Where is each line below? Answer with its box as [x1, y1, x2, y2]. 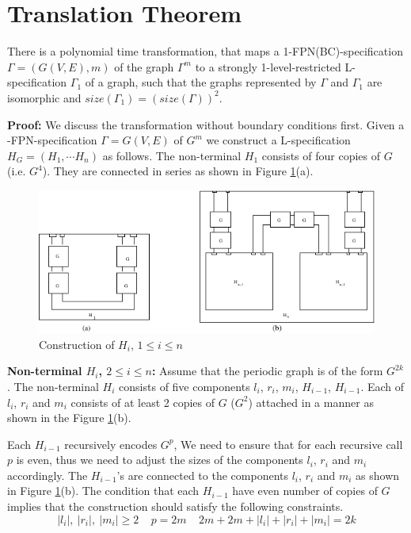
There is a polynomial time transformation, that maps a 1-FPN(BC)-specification [7, 43, 403, 59]
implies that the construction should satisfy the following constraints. [7, 498, 344, 515]
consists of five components [119, 378, 250, 394]
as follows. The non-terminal [102, 147, 242, 163]
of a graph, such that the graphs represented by [85, 74, 317, 90]
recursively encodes [64, 435, 158, 452]
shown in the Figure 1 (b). [7, 409, 131, 426]
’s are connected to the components [116, 466, 288, 483]
